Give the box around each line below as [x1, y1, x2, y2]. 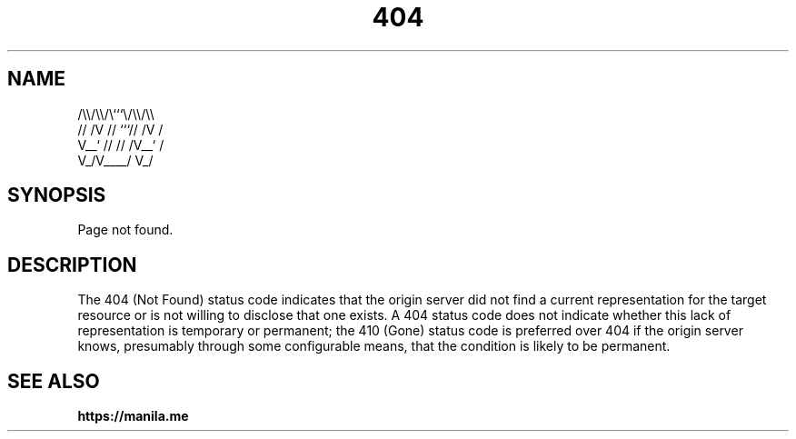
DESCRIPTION [7, 253, 137, 276]
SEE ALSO [7, 369, 100, 393]
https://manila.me [77, 408, 189, 424]
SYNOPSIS [7, 184, 106, 207]
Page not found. [77, 222, 174, 238]
